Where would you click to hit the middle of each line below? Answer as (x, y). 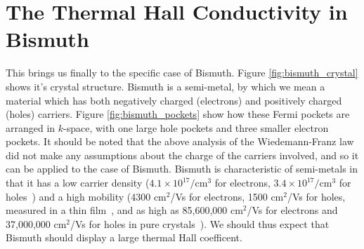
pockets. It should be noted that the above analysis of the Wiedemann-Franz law (180, 141)
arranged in (31, 127)
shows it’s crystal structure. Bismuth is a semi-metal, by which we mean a (165, 86)
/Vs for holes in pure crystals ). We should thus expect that (200, 223)
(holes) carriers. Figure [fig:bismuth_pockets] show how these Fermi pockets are (178, 114)
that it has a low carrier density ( (78, 183)
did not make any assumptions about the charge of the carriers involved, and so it (182, 155)
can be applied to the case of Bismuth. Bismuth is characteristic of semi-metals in (182, 169)
